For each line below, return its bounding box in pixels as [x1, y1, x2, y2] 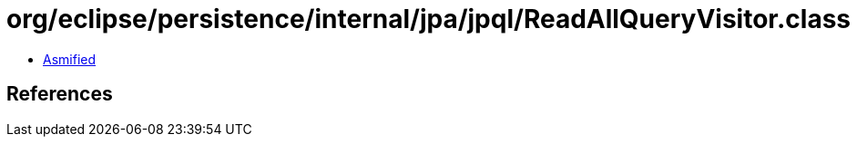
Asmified [43, 51, 97, 67]
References [6, 82, 113, 106]
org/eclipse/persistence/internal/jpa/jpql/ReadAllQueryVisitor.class [6, 4, 852, 34]
